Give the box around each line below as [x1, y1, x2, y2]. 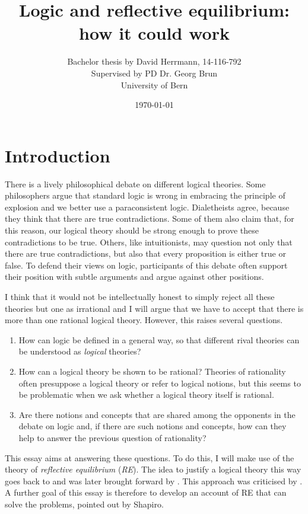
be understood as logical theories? [18, 345, 141, 357]
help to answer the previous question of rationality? [18, 431, 207, 443]
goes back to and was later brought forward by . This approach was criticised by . [5, 474, 303, 487]
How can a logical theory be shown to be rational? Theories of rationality [18, 365, 286, 377]
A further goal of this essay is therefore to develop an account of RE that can [5, 486, 287, 499]
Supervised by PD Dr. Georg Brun [91, 66, 218, 79]
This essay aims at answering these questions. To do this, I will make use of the [5, 451, 294, 464]
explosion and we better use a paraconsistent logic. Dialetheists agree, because [5, 200, 290, 213]
